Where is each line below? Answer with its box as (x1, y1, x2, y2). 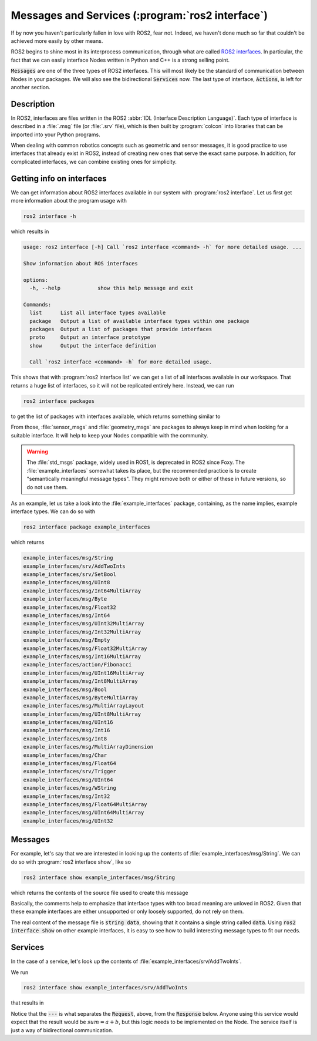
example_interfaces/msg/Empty (23, 637, 110, 644)
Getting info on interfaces (11, 173, 107, 183)
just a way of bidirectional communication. (11, 1026, 114, 1033)
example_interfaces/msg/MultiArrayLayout (23, 702, 144, 709)
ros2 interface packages (23, 397, 95, 405)
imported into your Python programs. (11, 131, 101, 138)
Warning (26, 448, 48, 455)
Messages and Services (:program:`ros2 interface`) (11, 9, 268, 22)
